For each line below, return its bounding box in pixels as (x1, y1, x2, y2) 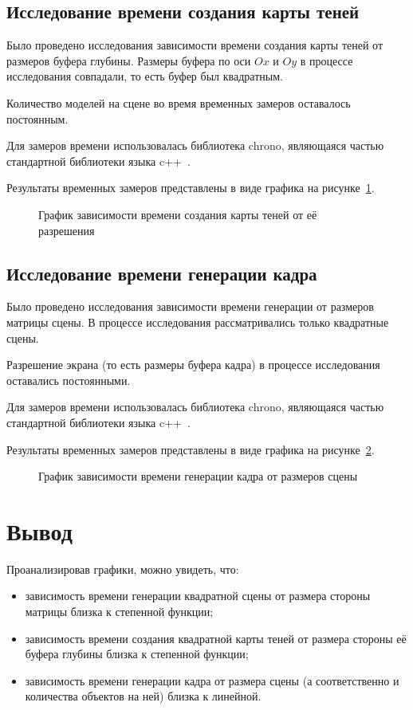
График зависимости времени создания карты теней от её (38, 206, 317, 222)
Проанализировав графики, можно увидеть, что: (6, 560, 239, 577)
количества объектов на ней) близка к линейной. (25, 688, 262, 704)
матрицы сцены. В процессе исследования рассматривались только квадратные (6, 313, 389, 330)
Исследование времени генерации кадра (6, 261, 317, 285)
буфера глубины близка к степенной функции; (25, 645, 249, 662)
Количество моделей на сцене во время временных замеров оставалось (6, 94, 351, 111)
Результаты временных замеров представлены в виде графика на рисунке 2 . (6, 441, 375, 457)
